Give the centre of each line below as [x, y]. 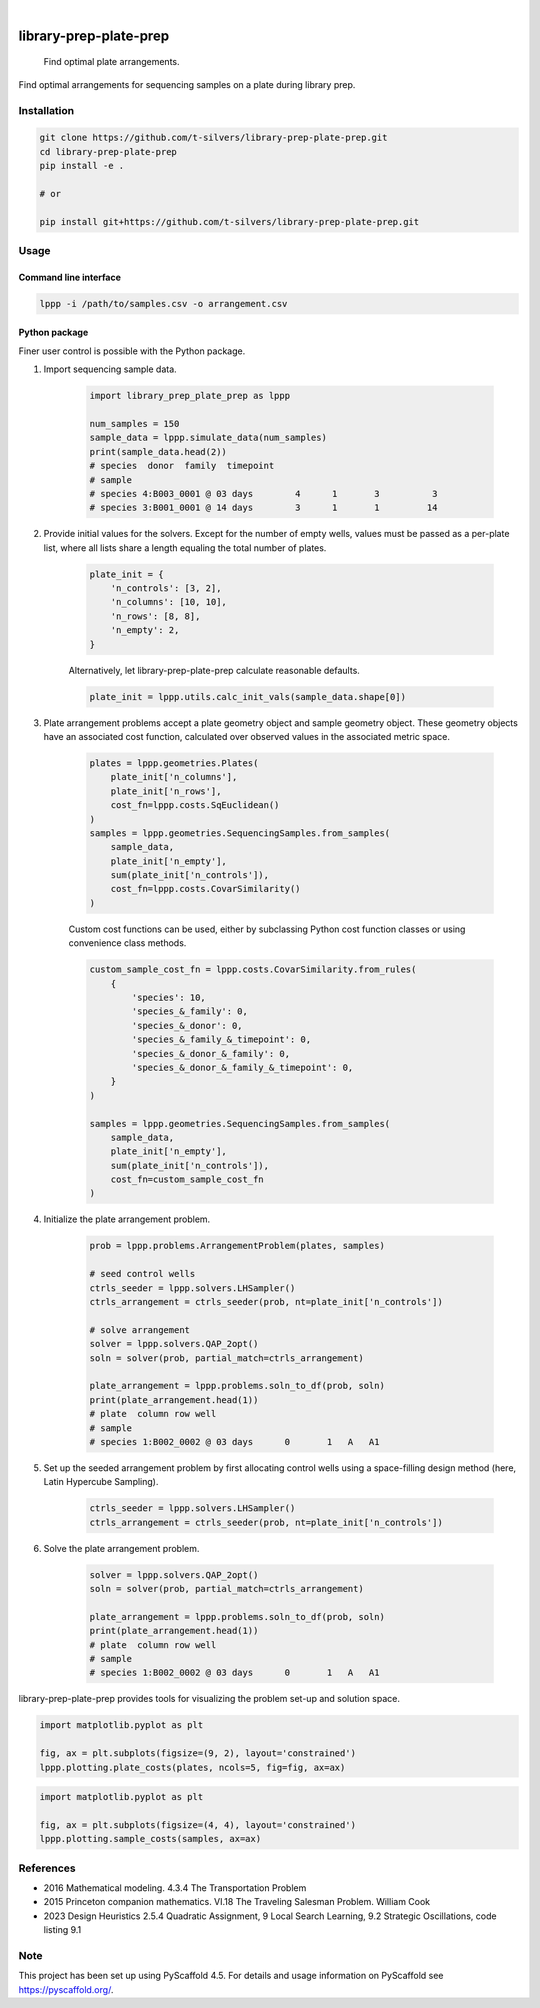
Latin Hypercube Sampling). [101, 1482]
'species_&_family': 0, [190, 1011]
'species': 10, [169, 997]
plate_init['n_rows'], [166, 791]
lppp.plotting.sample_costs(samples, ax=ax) [150, 1839]
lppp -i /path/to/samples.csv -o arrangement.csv [163, 303]
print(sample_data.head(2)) [158, 451]
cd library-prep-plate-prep [108, 151]
